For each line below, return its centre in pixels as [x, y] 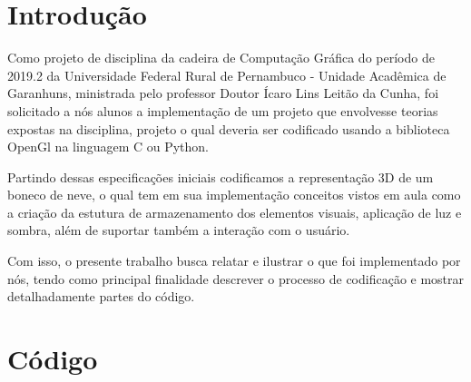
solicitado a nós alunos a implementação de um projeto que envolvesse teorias [223, 110]
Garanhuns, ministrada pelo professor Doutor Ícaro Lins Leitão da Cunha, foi [223, 93]
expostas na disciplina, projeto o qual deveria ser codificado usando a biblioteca [229, 128]
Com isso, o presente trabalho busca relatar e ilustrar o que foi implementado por [234, 261]
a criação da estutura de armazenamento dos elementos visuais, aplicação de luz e [235, 212]
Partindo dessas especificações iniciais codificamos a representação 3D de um [221, 176]
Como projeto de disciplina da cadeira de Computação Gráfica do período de [221, 58]
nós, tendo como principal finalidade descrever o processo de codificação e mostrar [236, 278]
